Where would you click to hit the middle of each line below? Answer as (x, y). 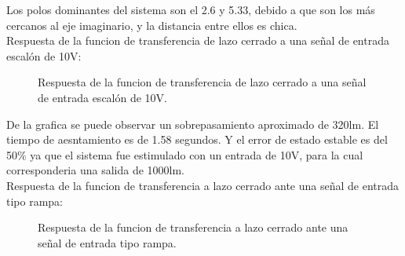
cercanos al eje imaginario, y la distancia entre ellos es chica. (152, 25)
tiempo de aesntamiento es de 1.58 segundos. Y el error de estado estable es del (197, 139)
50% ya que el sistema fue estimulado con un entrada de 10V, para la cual (185, 154)
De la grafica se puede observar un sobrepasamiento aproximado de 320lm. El (193, 124)
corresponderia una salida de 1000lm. (96, 170)
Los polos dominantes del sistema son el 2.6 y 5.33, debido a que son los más (191, 9)
